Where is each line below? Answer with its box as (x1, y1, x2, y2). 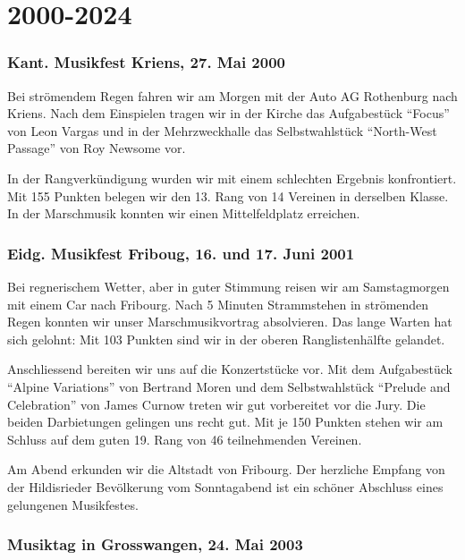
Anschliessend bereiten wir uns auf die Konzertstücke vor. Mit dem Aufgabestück (7, 360, 452, 378)
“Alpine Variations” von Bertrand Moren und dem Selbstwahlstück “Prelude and (7, 377, 451, 395)
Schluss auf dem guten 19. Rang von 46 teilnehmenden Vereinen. (7, 429, 362, 448)
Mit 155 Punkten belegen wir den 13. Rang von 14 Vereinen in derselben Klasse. (7, 186, 449, 205)
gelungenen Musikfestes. (7, 495, 139, 513)
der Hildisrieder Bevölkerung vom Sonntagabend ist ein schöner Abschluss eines (7, 477, 444, 496)
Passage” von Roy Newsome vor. (7, 139, 186, 157)
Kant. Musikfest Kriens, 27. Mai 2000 (7, 51, 285, 73)
